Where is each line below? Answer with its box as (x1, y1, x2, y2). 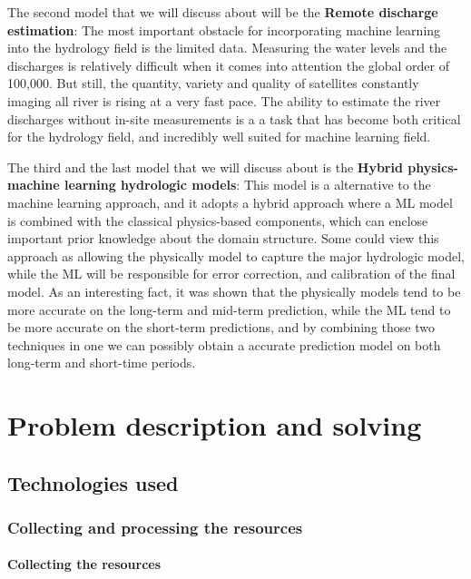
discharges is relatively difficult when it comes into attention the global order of (7, 55, 449, 74)
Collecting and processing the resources (7, 515, 303, 538)
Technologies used (7, 468, 179, 496)
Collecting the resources (7, 554, 162, 574)
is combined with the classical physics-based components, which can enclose (7, 211, 428, 230)
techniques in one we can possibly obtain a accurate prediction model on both (7, 335, 441, 354)
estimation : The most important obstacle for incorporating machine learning (7, 20, 441, 39)
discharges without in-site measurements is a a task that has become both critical (7, 109, 461, 128)
